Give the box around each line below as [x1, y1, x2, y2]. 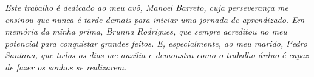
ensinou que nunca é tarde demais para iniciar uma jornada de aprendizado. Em [5, 13, 305, 25]
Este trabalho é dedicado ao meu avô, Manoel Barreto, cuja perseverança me [5, 1, 288, 13]
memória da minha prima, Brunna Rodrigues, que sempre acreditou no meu [5, 25, 287, 38]
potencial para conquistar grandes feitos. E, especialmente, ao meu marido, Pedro [5, 36, 307, 49]
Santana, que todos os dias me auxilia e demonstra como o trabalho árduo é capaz [5, 49, 309, 61]
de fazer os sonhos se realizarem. [5, 60, 127, 73]
